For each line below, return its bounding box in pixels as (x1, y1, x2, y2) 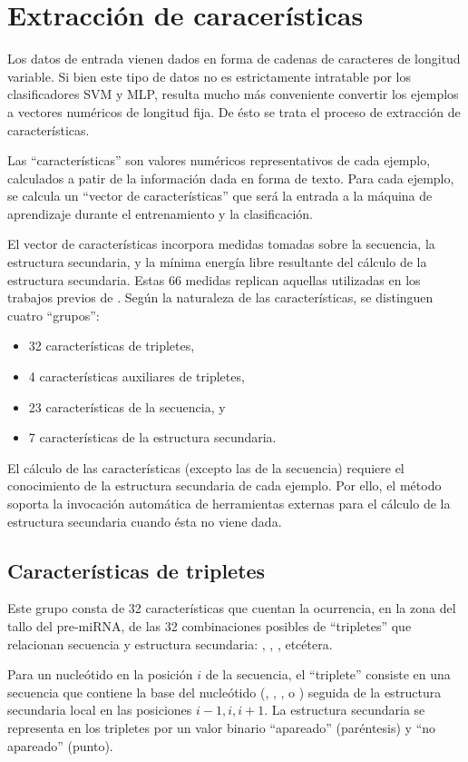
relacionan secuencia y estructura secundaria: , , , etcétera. (7, 634, 333, 653)
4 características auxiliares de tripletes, (28, 367, 245, 386)
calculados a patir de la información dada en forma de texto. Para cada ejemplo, (7, 168, 454, 187)
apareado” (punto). (7, 736, 113, 755)
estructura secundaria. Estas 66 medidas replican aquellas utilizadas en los (7, 270, 421, 289)
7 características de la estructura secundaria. (28, 428, 277, 447)
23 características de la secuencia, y (28, 397, 226, 416)
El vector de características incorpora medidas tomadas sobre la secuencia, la (7, 234, 435, 253)
